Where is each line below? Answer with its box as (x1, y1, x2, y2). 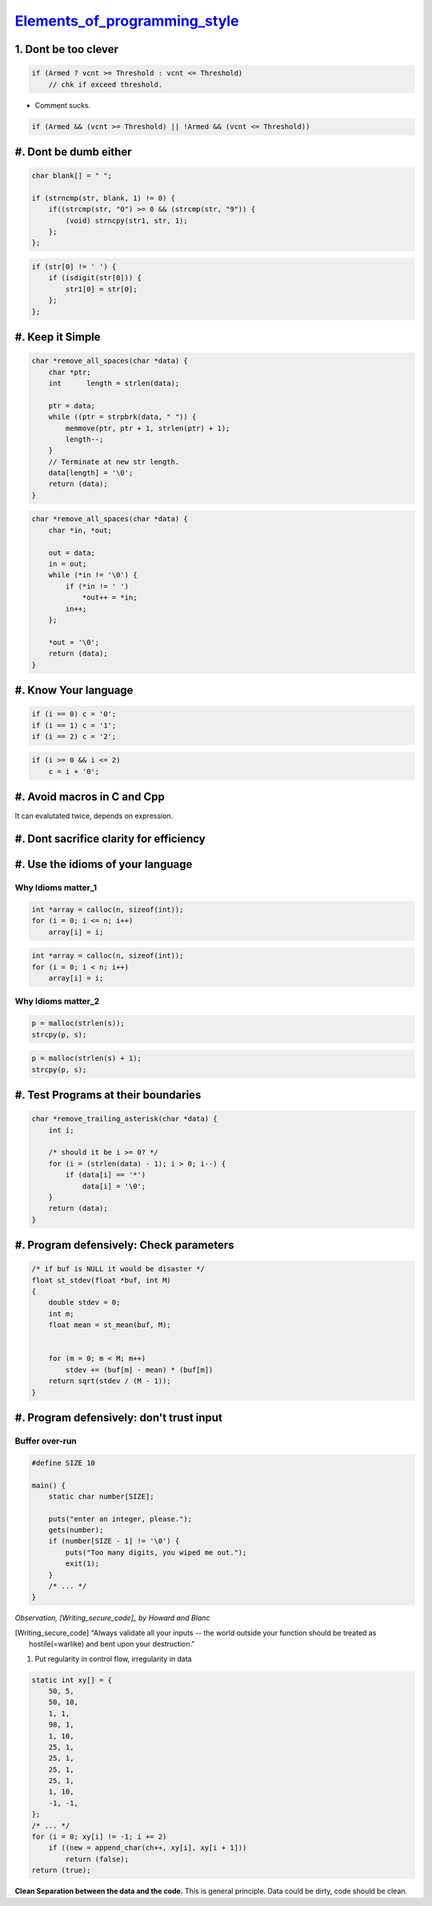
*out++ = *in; (82, 593, 138, 602)
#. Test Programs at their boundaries (14, 1089, 202, 1101)
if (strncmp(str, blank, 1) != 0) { (31, 193, 176, 203)
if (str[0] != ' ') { (31, 263, 117, 271)
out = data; (48, 548, 96, 557)
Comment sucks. (34, 100, 91, 110)
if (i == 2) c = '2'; (31, 732, 117, 740)
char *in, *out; (48, 525, 112, 535)
